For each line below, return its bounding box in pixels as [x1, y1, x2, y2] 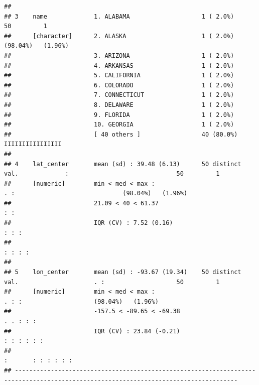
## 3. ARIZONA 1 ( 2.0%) [4, 52, 234, 59]
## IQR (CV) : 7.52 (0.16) [4, 219, 173, 227]
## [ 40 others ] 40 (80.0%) [4, 131, 238, 138]
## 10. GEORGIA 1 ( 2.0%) [4, 121, 234, 129]
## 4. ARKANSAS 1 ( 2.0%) [4, 62, 234, 69]
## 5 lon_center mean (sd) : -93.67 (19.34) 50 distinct [4, 269, 241, 276]
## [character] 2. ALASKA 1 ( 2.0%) [4, 32, 234, 40]
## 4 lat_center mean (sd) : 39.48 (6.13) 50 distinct [4, 160, 241, 168]
